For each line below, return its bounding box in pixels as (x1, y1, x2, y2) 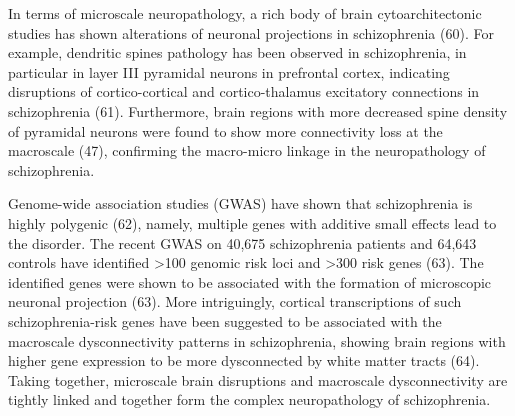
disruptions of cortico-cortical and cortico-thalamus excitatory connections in (8, 81, 480, 102)
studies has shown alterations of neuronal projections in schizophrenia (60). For (8, 22, 494, 43)
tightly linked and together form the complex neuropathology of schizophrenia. (8, 389, 491, 410)
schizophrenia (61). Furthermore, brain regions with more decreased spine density (8, 100, 508, 121)
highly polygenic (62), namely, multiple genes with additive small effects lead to (8, 212, 497, 233)
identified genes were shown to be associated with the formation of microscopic (8, 271, 492, 292)
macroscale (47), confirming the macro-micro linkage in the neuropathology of (8, 140, 486, 161)
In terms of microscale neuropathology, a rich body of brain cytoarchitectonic (8, 3, 482, 23)
